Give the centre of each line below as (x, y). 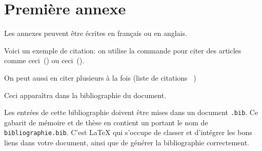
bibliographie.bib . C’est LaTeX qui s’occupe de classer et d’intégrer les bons (128, 132)
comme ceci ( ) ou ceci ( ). (44, 60)
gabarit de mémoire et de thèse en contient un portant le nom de (106, 122)
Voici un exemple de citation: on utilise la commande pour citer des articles (123, 50)
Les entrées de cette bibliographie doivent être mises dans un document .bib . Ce (131, 112)
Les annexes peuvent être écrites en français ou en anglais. (96, 33)
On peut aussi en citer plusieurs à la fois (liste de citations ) (100, 77)
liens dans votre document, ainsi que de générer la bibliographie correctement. (127, 142)
